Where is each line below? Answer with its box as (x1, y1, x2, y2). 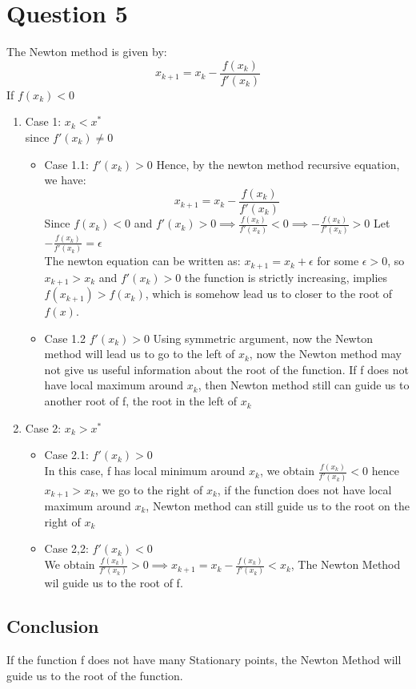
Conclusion (6, 614, 99, 639)
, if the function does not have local (217, 481, 392, 498)
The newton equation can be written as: (44, 252, 241, 269)
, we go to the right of (95, 481, 203, 498)
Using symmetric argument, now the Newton (153, 329, 373, 346)
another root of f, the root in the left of (44, 393, 238, 409)
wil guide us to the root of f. (44, 574, 183, 591)
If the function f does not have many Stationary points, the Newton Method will (6, 651, 402, 668)
